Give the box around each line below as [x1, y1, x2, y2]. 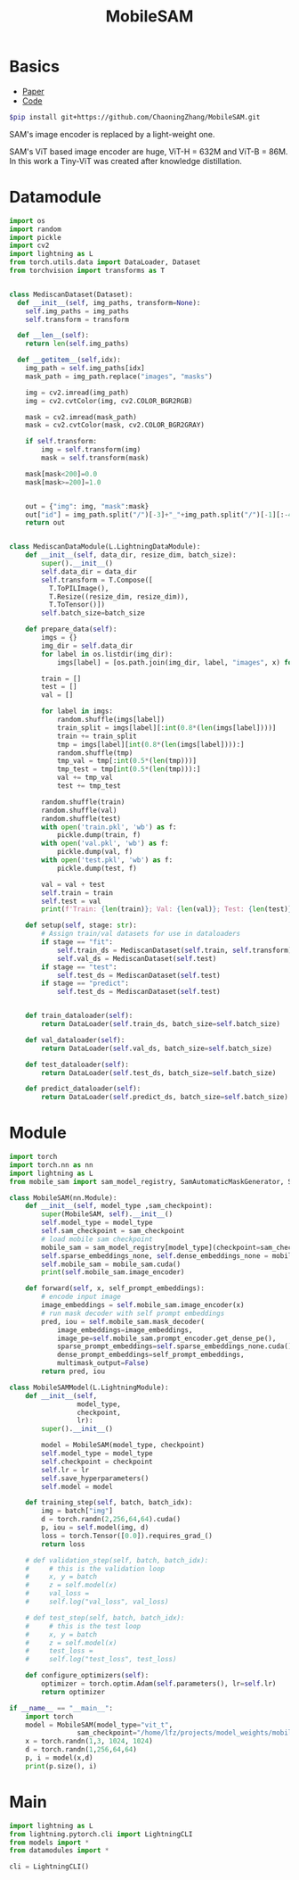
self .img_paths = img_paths [25, 306, 129, 316]
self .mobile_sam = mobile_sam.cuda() [41, 1260, 181, 1269]
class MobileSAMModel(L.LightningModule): [9, 1383, 169, 1392]
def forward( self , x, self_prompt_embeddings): [25, 1284, 205, 1293]
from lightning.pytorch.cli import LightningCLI [9, 1829, 193, 1839]
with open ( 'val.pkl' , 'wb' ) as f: [41, 839, 169, 849]
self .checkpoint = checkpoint [41, 1457, 153, 1466]
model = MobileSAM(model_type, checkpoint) [41, 1441, 205, 1450]
